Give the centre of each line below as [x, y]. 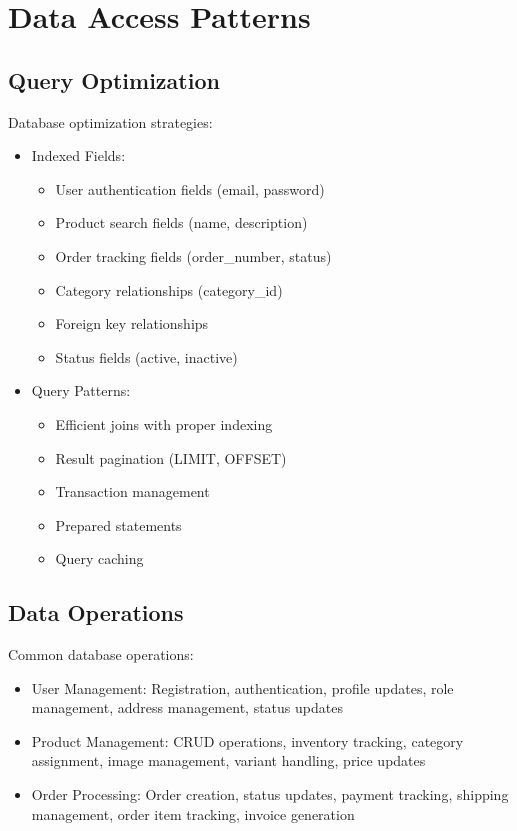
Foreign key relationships [132, 323]
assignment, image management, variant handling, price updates [228, 760]
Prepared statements [118, 524]
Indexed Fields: [78, 155]
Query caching [99, 558]
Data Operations [96, 612]
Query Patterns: [81, 390]
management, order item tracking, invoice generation [193, 813]
